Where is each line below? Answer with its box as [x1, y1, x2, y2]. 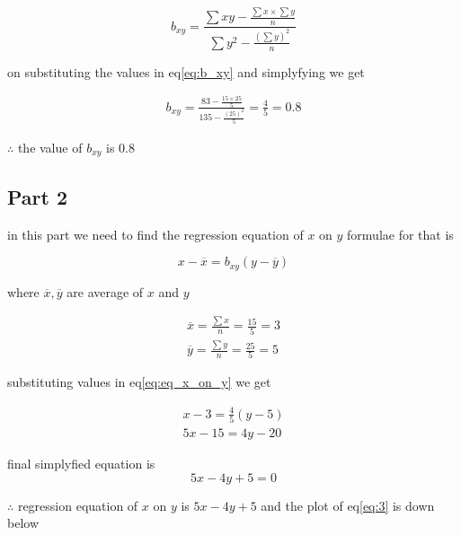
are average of [66, 282, 144, 301]
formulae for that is [347, 224, 454, 243]
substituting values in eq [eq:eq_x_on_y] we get [7, 373, 271, 391]
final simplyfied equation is [7, 453, 155, 472]
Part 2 [7, 182, 68, 210]
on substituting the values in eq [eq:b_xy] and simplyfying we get [7, 62, 365, 81]
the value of [17, 137, 83, 156]
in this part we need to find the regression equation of [7, 224, 304, 243]
